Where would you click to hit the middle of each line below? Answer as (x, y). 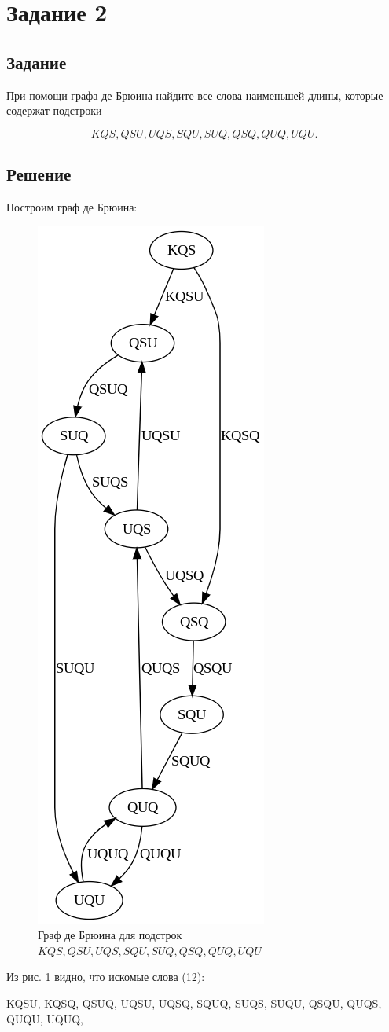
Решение (39, 174)
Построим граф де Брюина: (72, 206)
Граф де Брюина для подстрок (110, 935)
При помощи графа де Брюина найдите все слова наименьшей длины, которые (195, 95)
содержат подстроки (54, 110)
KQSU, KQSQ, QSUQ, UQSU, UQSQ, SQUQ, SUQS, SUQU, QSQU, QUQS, (194, 1003)
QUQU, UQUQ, (45, 1018)
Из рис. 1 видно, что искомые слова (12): (106, 977)
